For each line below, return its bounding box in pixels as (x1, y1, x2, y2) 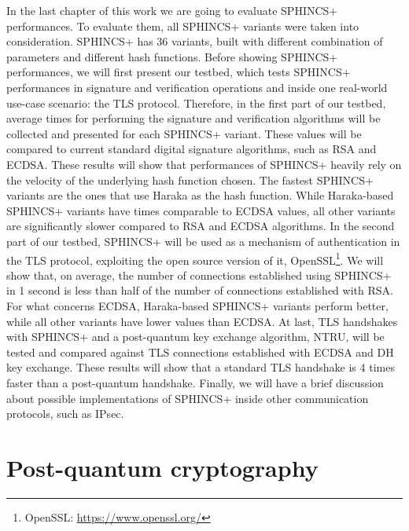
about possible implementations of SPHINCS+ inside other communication (6, 390, 369, 406)
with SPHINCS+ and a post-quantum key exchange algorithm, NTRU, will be (6, 328, 385, 345)
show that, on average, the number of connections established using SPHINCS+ (6, 266, 392, 283)
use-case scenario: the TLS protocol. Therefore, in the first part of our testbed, (6, 94, 386, 111)
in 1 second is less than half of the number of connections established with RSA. (6, 282, 393, 298)
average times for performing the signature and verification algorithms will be (6, 110, 381, 126)
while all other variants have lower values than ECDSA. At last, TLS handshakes (6, 313, 398, 329)
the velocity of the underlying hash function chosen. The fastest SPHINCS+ (6, 171, 374, 188)
